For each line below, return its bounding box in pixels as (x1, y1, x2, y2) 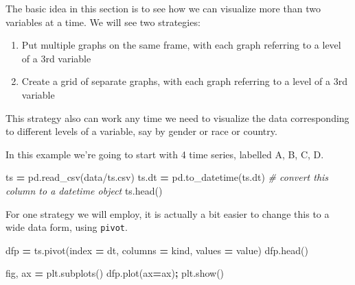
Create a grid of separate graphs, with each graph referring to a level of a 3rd (21, 74, 347, 88)
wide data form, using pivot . (5, 220, 128, 234)
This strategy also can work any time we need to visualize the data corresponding (5, 110, 350, 125)
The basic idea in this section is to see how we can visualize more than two (5, 1, 321, 15)
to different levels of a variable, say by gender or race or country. (5, 124, 277, 138)
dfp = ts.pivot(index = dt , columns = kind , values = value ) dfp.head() (5, 243, 308, 257)
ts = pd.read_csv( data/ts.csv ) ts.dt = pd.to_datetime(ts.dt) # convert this (5, 170, 329, 184)
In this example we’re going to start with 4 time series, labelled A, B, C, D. (5, 147, 324, 161)
